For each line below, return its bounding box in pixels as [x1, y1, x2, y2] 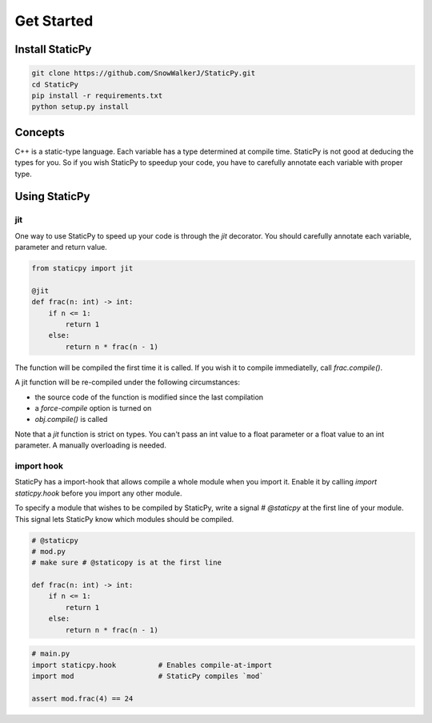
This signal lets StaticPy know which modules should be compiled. [14, 514, 234, 524]
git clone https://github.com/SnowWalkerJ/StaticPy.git [31, 69, 256, 78]
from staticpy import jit [31, 264, 134, 273]
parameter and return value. [14, 243, 107, 252]
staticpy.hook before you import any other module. [14, 488, 183, 498]
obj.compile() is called [34, 415, 108, 424]
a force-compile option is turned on [34, 404, 152, 413]
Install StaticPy [14, 42, 92, 56]
